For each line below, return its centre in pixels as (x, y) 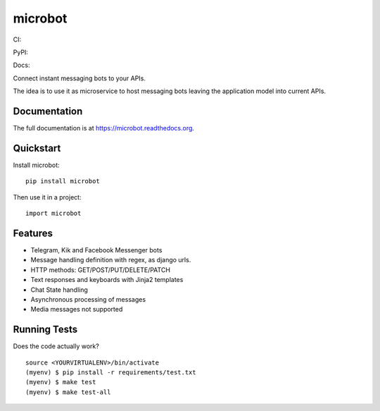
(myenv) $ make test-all (68, 392)
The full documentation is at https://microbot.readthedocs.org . (104, 128)
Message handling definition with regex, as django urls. (111, 260)
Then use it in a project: (47, 197)
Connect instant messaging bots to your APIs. (79, 78)
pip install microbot (63, 181)
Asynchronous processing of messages (88, 299)
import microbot (53, 214)
